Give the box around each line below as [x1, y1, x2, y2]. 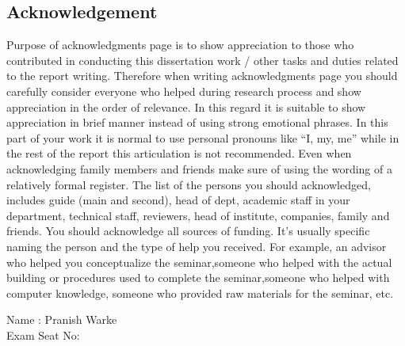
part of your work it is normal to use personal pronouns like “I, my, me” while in [6, 129, 399, 146]
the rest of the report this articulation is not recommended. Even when [6, 145, 352, 162]
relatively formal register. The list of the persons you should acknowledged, [6, 176, 371, 192]
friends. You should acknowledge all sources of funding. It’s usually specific [6, 222, 370, 239]
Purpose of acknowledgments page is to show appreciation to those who [6, 36, 354, 53]
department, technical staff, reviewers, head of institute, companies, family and [6, 207, 390, 223]
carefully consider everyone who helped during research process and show [6, 82, 361, 99]
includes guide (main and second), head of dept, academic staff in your [6, 192, 350, 208]
